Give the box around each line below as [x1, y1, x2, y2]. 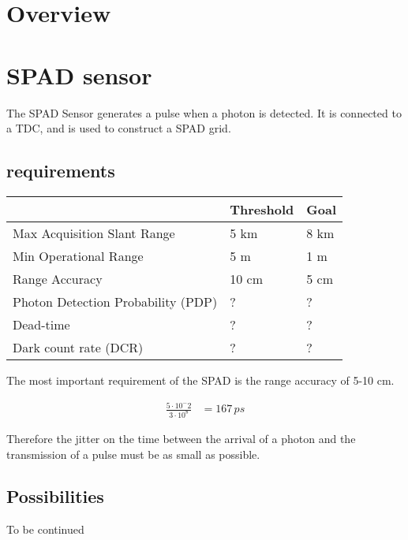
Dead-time [13, 315, 70, 333]
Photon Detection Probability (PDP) [13, 292, 218, 311]
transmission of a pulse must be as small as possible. [6, 445, 260, 462]
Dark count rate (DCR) [13, 337, 144, 356]
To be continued [6, 521, 84, 538]
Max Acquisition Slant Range [13, 223, 175, 242]
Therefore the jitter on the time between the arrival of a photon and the [6, 430, 356, 446]
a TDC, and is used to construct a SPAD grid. [6, 120, 231, 136]
